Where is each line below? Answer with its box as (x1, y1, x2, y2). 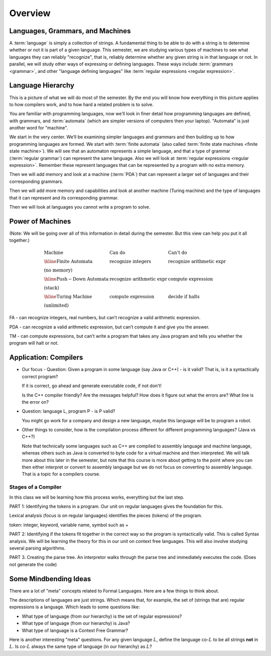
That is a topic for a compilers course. (22, 471, 100, 477)
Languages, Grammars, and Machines (9, 27, 131, 35)
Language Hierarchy (9, 81, 75, 90)
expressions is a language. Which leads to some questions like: (9, 604, 140, 610)
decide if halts (168, 294, 200, 300)
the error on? (22, 399, 49, 405)
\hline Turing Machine (44, 294, 92, 300)
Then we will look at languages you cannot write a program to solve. (9, 204, 151, 210)
